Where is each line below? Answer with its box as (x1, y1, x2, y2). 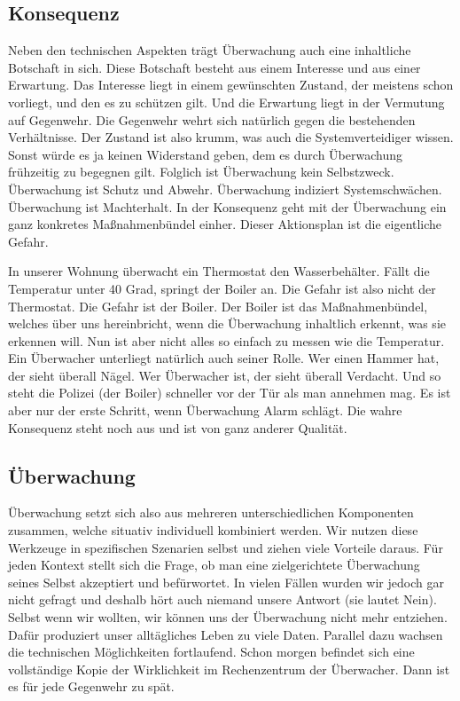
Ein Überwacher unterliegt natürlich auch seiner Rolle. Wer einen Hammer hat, (8, 349, 440, 367)
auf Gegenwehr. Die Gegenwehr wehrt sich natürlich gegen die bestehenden (8, 110, 416, 129)
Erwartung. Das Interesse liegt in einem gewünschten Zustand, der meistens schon (8, 75, 454, 94)
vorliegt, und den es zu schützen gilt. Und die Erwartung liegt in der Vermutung (8, 92, 445, 111)
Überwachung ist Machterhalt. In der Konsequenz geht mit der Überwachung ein (8, 197, 447, 216)
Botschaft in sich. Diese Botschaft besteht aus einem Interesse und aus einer (8, 58, 421, 76)
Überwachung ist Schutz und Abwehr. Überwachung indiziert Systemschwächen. (8, 179, 442, 198)
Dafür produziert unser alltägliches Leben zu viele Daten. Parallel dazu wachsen (8, 625, 443, 643)
